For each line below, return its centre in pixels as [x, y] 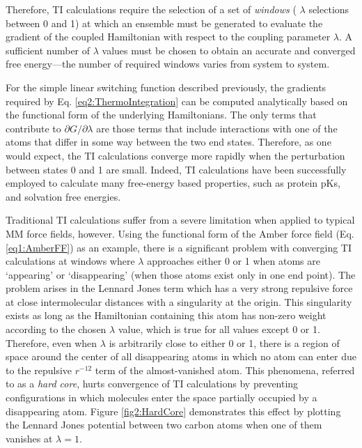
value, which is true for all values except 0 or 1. [219, 329]
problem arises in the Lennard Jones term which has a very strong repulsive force [179, 288]
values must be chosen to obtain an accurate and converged [229, 50]
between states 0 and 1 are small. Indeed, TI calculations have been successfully [176, 169]
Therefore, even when [52, 342]
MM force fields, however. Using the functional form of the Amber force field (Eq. [180, 233]
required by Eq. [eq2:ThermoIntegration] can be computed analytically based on [177, 101]
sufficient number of [48, 50]
